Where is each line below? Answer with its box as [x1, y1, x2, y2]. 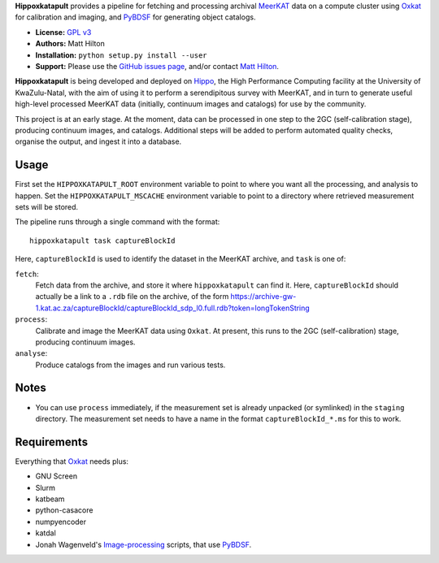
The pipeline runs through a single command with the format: [15, 217, 220, 227]
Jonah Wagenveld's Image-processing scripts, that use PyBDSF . [35, 539, 252, 549]
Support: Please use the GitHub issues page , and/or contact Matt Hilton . [35, 61, 280, 71]
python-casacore [35, 505, 93, 515]
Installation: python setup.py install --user [35, 50, 207, 60]
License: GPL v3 [35, 27, 92, 37]
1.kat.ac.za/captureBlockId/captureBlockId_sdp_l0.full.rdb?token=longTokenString [35, 303, 311, 313]
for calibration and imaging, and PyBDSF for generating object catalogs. [15, 12, 256, 22]
